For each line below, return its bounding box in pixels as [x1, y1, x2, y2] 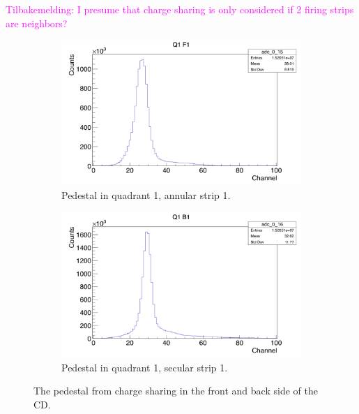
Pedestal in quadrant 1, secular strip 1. [61, 360, 228, 374]
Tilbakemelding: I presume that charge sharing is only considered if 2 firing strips [6, 2, 354, 16]
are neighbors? [6, 15, 68, 30]
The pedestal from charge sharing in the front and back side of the [33, 383, 318, 398]
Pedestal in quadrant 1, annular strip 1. [61, 188, 231, 202]
